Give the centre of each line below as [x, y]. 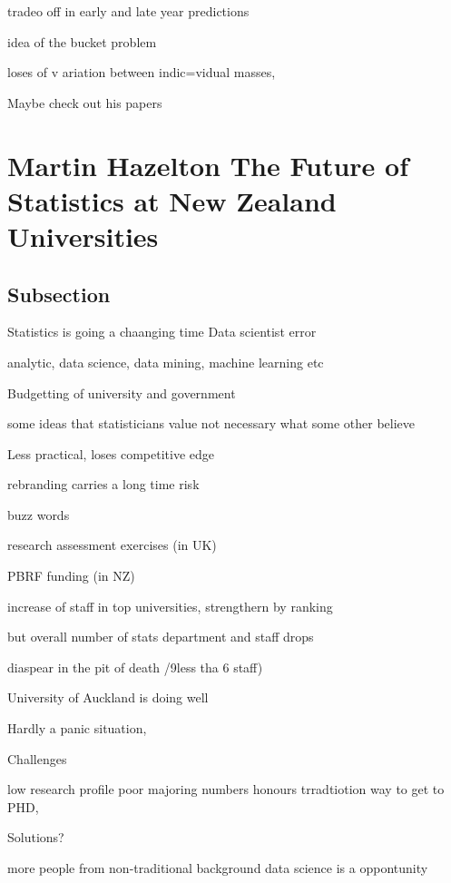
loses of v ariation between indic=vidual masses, [142, 72]
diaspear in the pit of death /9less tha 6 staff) [135, 667]
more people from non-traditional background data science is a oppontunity [218, 868]
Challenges [37, 758]
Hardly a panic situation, [77, 728]
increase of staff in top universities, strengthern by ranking [170, 606]
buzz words [39, 514]
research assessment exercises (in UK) [112, 545]
